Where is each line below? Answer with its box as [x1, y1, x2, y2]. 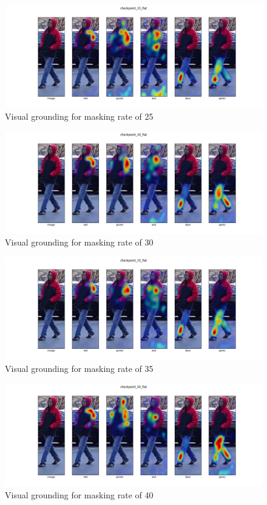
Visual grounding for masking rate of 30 [5, 236, 154, 249]
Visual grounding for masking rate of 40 [5, 488, 154, 501]
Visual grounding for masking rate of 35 [5, 362, 154, 374]
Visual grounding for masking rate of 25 [5, 109, 154, 122]
